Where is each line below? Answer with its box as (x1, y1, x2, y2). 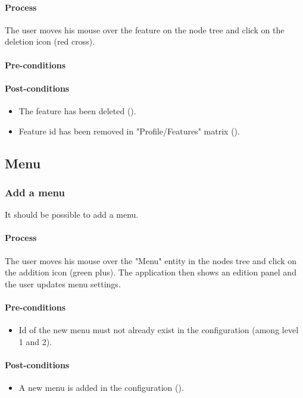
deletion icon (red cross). (5, 35, 95, 48)
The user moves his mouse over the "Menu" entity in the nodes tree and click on (5, 254, 297, 267)
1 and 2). (18, 335, 52, 347)
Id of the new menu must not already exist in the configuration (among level (18, 324, 299, 336)
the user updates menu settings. (5, 277, 121, 290)
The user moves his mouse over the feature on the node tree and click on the (5, 23, 285, 36)
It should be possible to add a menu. (5, 208, 139, 221)
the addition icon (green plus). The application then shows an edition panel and (5, 266, 296, 278)
